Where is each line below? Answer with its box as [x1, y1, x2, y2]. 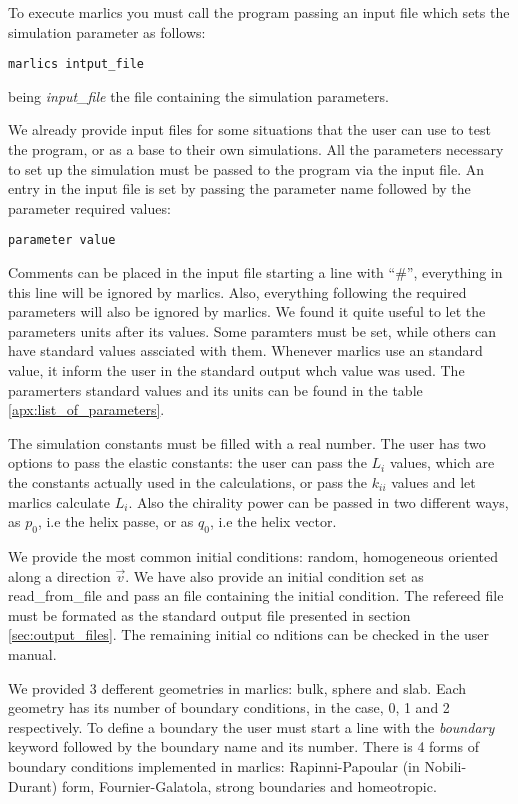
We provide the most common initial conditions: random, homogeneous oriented [8, 545, 498, 566]
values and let [391, 472, 476, 492]
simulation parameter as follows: [8, 21, 206, 42]
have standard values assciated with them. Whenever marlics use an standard [8, 340, 483, 361]
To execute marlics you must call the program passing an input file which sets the [8, 2, 510, 22]
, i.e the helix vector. [209, 511, 337, 532]
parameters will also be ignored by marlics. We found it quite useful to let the [8, 301, 486, 322]
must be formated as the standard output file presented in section [8, 604, 411, 625]
